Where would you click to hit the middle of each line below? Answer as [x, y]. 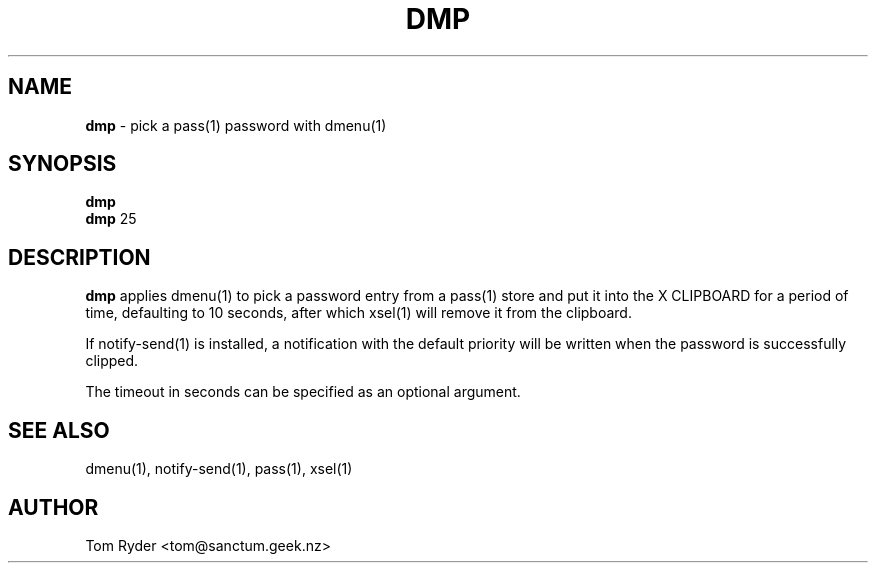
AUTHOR [53, 507]
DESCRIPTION [79, 257]
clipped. [112, 361]
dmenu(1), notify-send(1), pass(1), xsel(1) [219, 469]
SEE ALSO [59, 430]
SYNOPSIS [62, 164]
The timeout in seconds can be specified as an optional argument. [303, 392]
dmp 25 [111, 219]
